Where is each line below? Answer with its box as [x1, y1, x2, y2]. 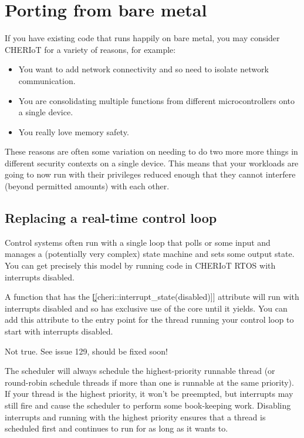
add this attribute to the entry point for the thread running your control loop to [5, 313, 294, 326]
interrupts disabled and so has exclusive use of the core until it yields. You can [5, 302, 288, 314]
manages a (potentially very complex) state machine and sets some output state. [5, 248, 295, 260]
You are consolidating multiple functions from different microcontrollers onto [18, 94, 295, 106]
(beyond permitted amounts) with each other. [5, 180, 170, 192]
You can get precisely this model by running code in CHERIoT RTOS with [5, 259, 276, 272]
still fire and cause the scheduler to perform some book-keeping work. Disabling [5, 399, 291, 411]
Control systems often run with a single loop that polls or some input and [5, 236, 271, 248]
